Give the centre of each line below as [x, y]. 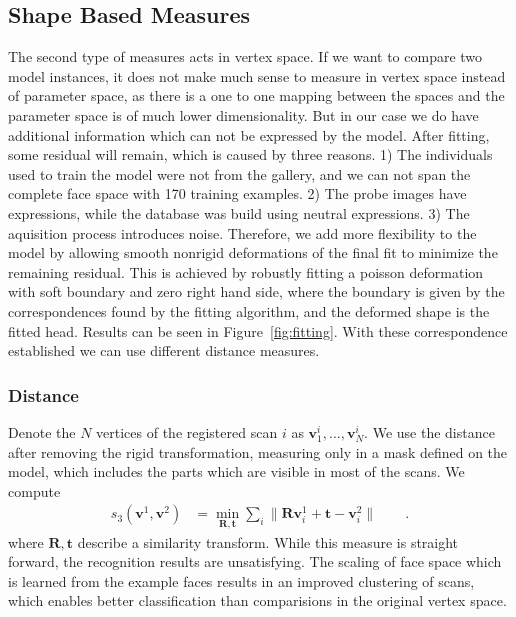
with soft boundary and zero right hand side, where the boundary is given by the [256, 291]
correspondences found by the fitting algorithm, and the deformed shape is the [249, 310]
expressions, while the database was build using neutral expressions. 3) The [239, 212]
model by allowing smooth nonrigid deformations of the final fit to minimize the [253, 252]
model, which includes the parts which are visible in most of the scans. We [236, 471]
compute [34, 490]
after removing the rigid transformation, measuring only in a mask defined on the [258, 451]
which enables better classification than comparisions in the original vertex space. [257, 600]
